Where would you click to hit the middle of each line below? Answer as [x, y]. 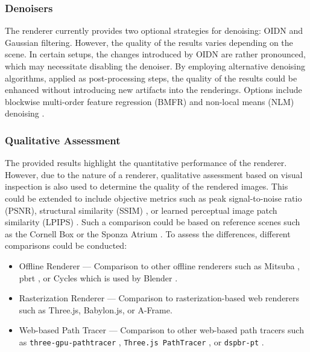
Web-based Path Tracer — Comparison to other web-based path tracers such [161, 330]
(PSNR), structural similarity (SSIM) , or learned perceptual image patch [141, 210]
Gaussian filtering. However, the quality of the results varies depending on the [149, 42]
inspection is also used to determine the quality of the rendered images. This [147, 186]
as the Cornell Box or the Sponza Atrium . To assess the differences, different [148, 233]
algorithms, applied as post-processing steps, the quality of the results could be [151, 78]
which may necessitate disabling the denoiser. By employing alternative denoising [155, 66]
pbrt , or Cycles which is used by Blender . [98, 277]
